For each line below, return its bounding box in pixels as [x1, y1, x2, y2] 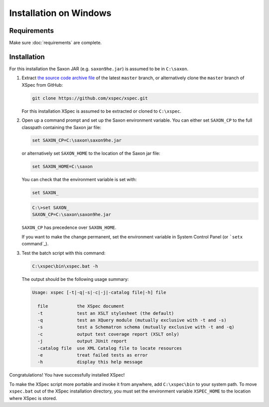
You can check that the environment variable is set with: [21, 177, 137, 183]
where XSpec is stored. [9, 395, 57, 401]
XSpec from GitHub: [21, 82, 63, 88]
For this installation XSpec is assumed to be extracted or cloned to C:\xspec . [21, 108, 181, 114]
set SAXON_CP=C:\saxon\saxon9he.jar [32, 138, 122, 143]
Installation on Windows [9, 7, 112, 18]
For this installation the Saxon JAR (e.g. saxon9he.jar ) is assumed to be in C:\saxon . [9, 65, 189, 72]
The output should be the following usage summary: [21, 276, 129, 282]
